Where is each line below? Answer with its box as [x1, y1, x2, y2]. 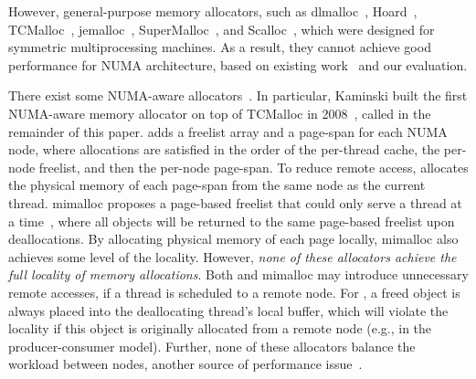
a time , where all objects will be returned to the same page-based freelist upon [8, 211, 455, 230]
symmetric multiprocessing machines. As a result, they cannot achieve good [8, 37, 431, 57]
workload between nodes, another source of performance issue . [8, 354, 363, 374]
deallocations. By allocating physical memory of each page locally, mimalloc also [8, 229, 459, 248]
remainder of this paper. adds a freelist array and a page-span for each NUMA [8, 121, 448, 141]
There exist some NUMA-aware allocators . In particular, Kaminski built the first [8, 86, 468, 105]
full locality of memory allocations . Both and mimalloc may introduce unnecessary [8, 265, 469, 284]
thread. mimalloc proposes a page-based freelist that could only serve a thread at [8, 193, 462, 212]
